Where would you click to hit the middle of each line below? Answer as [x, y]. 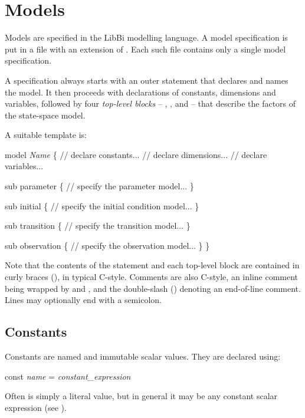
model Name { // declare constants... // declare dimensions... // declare [136, 154]
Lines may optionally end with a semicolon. [83, 300]
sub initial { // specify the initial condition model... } [102, 205]
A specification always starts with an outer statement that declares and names [147, 80]
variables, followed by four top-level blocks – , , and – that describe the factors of [150, 103]
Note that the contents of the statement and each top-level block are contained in [152, 265]
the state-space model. [45, 115]
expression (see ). [36, 407]
